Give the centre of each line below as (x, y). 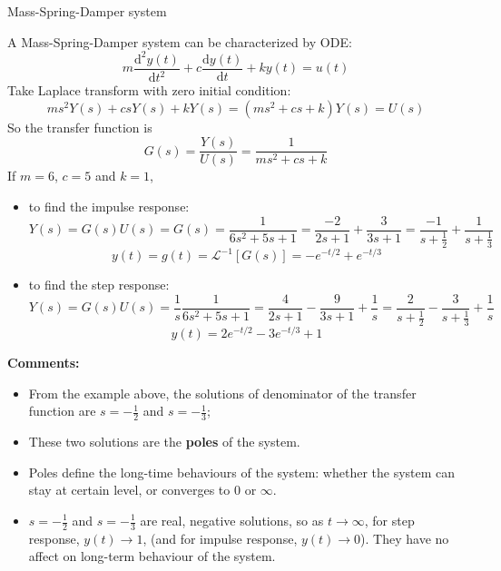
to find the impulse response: (109, 206)
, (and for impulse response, (220, 538)
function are (62, 411)
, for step (389, 520)
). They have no (405, 538)
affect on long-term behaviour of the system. (152, 556)
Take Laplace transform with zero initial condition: (149, 90)
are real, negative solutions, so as (232, 520)
